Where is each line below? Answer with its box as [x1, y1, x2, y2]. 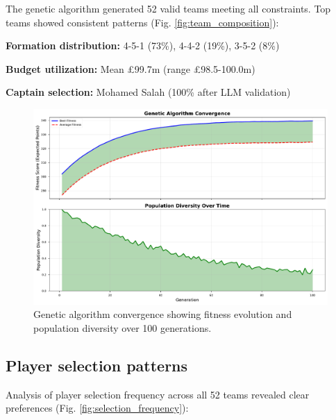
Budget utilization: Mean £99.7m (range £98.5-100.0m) [6, 61, 255, 76]
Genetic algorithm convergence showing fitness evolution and [33, 307, 292, 321]
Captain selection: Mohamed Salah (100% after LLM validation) [6, 85, 291, 99]
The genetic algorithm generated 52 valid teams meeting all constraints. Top [6, 1, 331, 15]
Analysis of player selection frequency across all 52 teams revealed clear [6, 387, 310, 401]
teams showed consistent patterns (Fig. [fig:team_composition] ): [6, 15, 279, 29]
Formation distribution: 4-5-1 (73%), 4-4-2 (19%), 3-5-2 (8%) [6, 38, 280, 53]
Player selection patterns [6, 354, 188, 376]
